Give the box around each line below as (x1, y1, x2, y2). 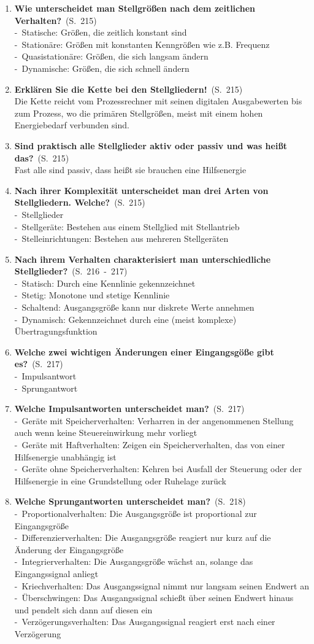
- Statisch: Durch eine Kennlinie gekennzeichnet (14, 276, 196, 289)
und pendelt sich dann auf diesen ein (14, 603, 153, 616)
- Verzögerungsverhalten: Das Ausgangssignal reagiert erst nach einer (14, 615, 275, 628)
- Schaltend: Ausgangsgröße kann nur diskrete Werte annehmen (14, 301, 255, 314)
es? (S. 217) (14, 357, 63, 370)
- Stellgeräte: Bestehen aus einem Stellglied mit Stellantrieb (14, 220, 240, 233)
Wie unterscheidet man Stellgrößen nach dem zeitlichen (14, 2, 256, 14)
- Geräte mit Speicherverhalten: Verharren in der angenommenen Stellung (14, 414, 294, 427)
